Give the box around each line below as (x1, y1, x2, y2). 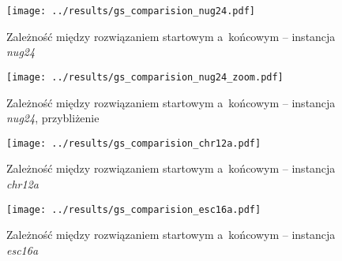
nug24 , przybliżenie (6, 110, 100, 126)
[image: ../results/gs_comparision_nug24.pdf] (6, 6, 255, 17)
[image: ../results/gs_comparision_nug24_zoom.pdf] (6, 71, 284, 83)
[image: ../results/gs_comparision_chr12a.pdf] (6, 137, 261, 149)
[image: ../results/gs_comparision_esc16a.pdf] (6, 203, 261, 215)
